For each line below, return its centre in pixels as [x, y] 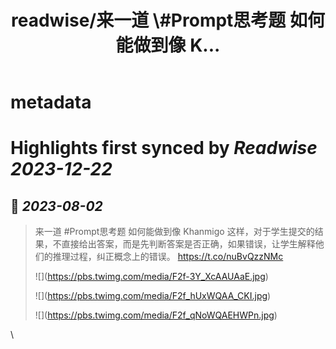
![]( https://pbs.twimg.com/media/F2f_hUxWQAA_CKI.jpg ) [153, 296]
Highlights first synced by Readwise [164, 148]
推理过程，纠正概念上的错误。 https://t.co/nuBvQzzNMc [168, 257]
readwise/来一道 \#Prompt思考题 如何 [168, 20]
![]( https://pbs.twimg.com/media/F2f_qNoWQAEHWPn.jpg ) [156, 315]
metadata [51, 102]
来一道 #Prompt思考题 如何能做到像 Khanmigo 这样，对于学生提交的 [174, 232]
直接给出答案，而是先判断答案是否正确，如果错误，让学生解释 [188, 244]
